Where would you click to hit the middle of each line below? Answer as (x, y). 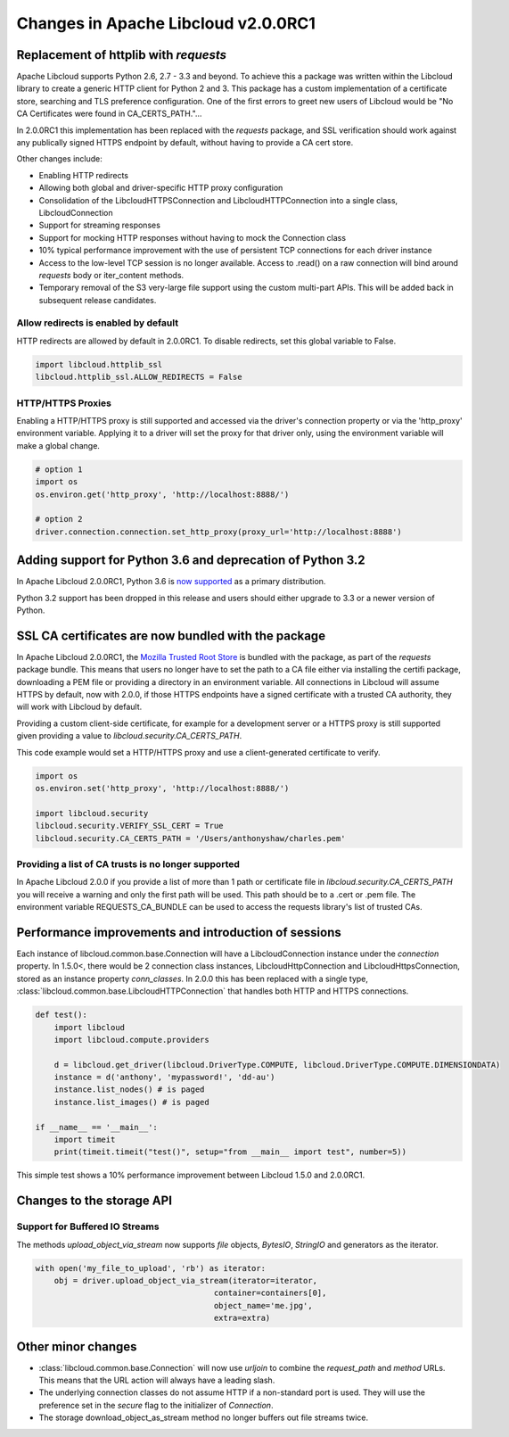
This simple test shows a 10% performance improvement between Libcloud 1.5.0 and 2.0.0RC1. (191, 1175)
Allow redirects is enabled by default (97, 323)
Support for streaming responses (99, 225)
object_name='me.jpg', (263, 1305)
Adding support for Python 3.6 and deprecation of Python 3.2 (191, 561)
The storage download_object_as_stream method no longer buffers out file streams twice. (204, 1417)
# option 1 (59, 469)
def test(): (62, 1015)
